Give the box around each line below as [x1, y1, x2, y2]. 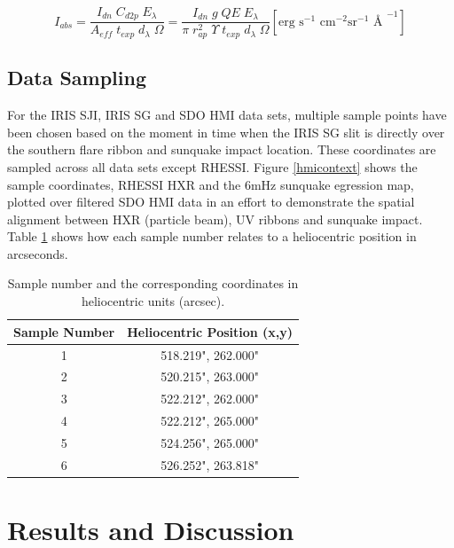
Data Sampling [7, 64, 147, 91]
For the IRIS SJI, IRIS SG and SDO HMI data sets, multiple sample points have [7, 106, 447, 124]
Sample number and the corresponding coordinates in [7, 274, 299, 293]
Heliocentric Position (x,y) [127, 322, 294, 341]
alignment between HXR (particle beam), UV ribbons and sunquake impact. [7, 209, 423, 228]
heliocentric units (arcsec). [81, 292, 225, 310]
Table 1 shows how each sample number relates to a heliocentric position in [7, 227, 417, 246]
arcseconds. [7, 244, 68, 262]
